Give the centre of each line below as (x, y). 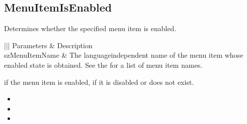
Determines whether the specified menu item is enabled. (90, 28)
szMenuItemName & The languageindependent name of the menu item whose (124, 55)
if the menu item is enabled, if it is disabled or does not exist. (99, 82)
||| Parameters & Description (48, 45)
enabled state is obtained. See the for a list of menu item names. (103, 65)
